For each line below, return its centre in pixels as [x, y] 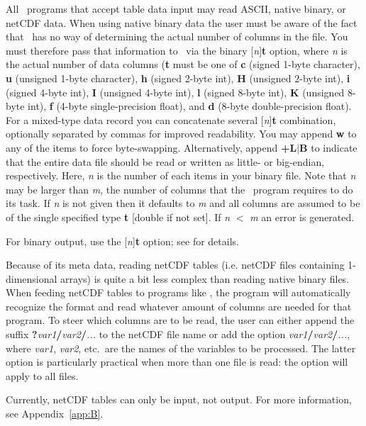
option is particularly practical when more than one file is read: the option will [177, 362]
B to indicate [328, 147]
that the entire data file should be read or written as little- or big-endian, [165, 161]
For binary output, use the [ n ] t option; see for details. [122, 241]
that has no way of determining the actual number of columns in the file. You [177, 37]
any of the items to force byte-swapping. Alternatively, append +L [151, 147]
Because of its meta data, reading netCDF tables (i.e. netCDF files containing [175, 265]
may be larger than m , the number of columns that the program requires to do [179, 189]
